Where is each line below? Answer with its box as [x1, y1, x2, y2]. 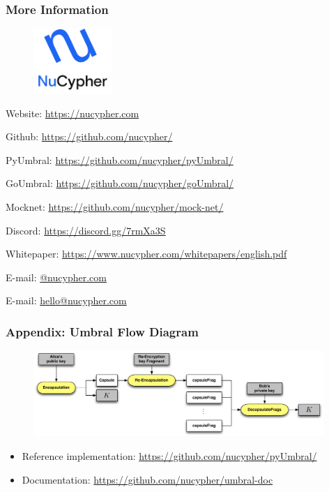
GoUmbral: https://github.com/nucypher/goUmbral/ [6, 176, 234, 191]
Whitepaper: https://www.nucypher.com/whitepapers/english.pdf [6, 246, 287, 261]
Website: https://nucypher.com [6, 105, 139, 120]
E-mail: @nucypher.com [6, 269, 107, 284]
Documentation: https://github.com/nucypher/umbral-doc [22, 472, 273, 486]
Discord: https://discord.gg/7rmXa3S [6, 223, 166, 237]
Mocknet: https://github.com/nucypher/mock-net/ [6, 200, 224, 214]
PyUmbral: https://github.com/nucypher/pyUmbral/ [6, 152, 234, 167]
